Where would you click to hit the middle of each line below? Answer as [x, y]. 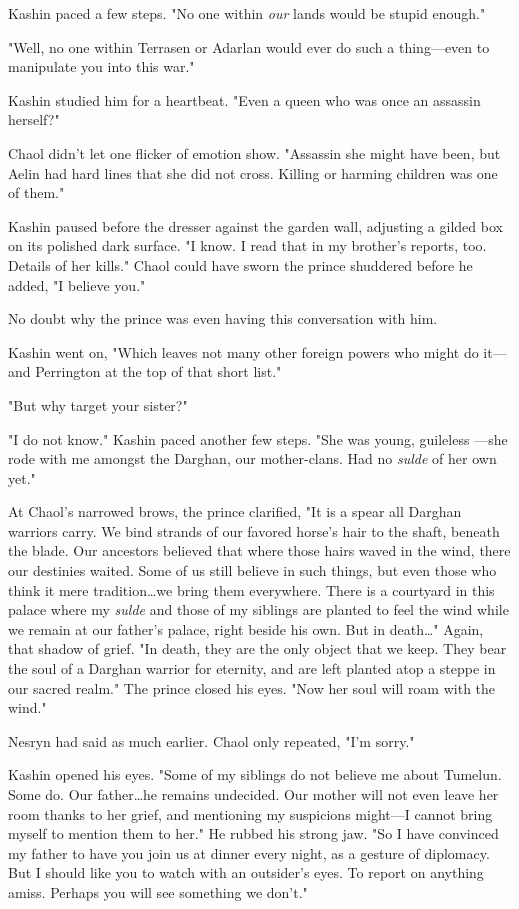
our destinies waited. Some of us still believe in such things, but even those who [252, 570]
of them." [36, 192]
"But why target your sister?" [98, 404]
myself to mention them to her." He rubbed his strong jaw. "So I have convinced [253, 833]
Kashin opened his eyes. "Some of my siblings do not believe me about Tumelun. [255, 774]
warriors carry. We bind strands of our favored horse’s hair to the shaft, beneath [254, 530]
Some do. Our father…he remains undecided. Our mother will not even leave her [253, 794]
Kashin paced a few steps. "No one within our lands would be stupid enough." [247, 13]
